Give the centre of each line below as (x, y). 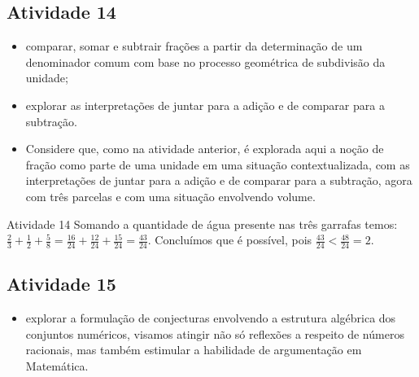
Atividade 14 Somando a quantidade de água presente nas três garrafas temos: (202, 224)
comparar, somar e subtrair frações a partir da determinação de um (194, 46)
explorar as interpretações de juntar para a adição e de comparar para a (205, 105)
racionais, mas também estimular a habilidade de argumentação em (194, 350)
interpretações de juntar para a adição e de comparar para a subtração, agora (219, 180)
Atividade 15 (61, 284)
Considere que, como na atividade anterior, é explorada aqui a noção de (205, 149)
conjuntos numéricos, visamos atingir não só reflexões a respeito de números (215, 333)
